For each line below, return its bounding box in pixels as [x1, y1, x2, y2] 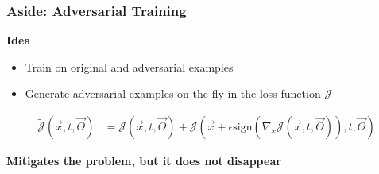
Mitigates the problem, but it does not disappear [6, 153, 281, 169]
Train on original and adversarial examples [25, 58, 234, 75]
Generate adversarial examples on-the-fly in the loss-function [25, 85, 321, 102]
